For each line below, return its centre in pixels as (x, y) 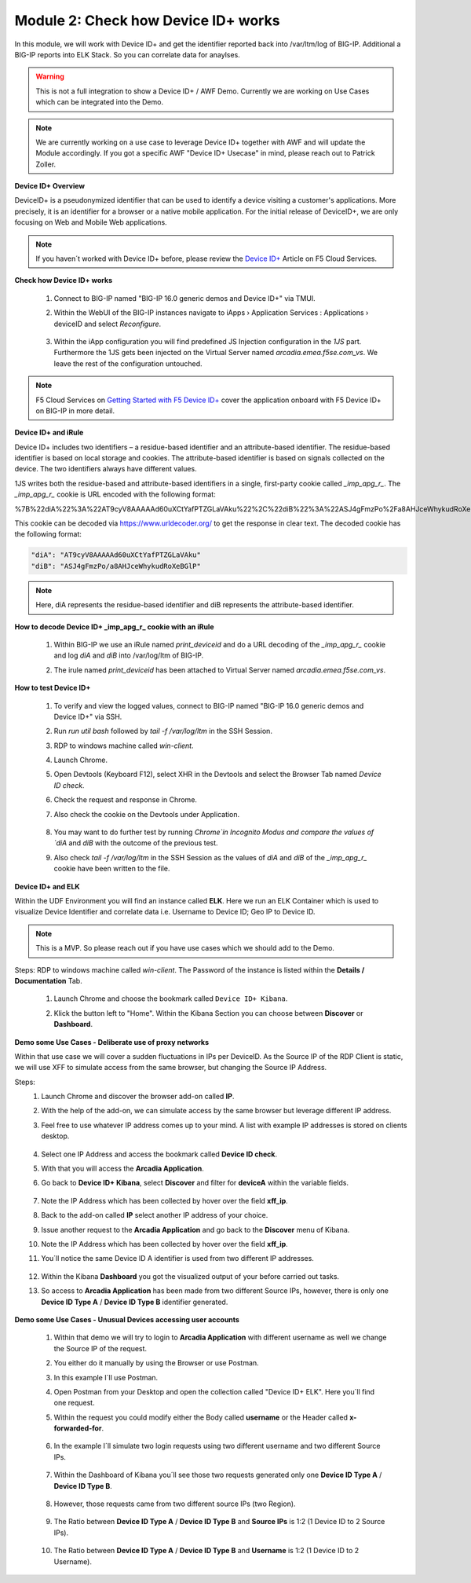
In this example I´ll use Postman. (106, 1377)
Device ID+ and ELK (47, 886)
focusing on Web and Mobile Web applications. (91, 222)
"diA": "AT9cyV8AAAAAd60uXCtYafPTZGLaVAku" (116, 555)
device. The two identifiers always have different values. (106, 469)
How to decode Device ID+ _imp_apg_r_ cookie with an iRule (114, 627)
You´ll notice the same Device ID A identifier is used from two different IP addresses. (177, 1259)
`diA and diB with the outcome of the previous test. (136, 843)
